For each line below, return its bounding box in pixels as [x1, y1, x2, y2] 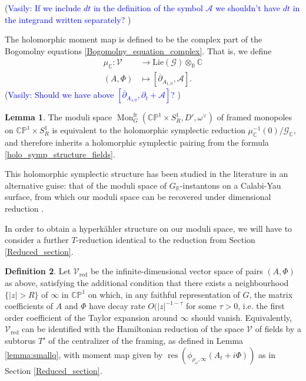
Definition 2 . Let [5, 265, 71, 277]
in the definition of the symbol [93, 2, 203, 14]
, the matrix [249, 288, 293, 300]
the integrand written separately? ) [5, 13, 131, 25]
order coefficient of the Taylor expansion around [5, 311, 178, 323]
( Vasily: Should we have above [5, 88, 114, 101]
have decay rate [89, 300, 145, 312]
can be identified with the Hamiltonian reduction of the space [22, 323, 244, 335]
